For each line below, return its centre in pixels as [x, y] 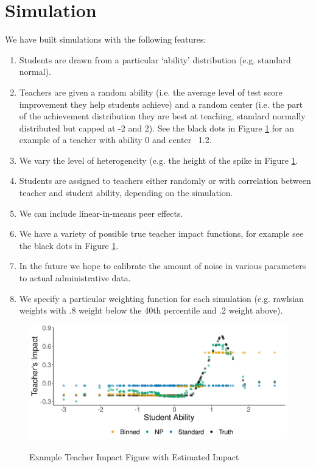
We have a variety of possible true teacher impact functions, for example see [161, 233]
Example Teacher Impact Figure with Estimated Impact [134, 456]
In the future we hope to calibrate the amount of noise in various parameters [163, 266]
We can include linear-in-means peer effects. [101, 213]
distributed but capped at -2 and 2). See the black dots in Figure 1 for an [157, 128]
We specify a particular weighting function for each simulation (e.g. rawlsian [161, 298]
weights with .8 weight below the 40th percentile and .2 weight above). [151, 310]
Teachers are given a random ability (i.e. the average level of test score [151, 92]
